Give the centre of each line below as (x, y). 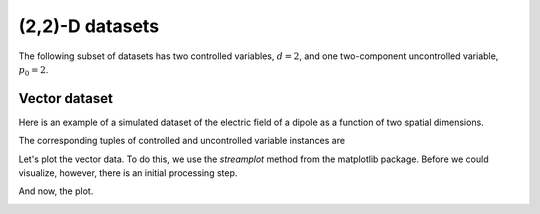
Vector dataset (66, 98)
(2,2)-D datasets (89, 26)
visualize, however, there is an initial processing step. (128, 173)
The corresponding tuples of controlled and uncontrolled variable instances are (181, 141)
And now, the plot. (56, 191)
